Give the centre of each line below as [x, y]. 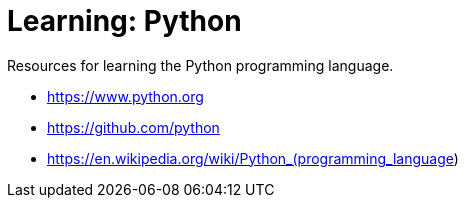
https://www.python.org [125, 96]
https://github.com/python [133, 127]
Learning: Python [124, 21]
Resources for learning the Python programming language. [200, 65]
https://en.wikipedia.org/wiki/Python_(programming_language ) [253, 158]
